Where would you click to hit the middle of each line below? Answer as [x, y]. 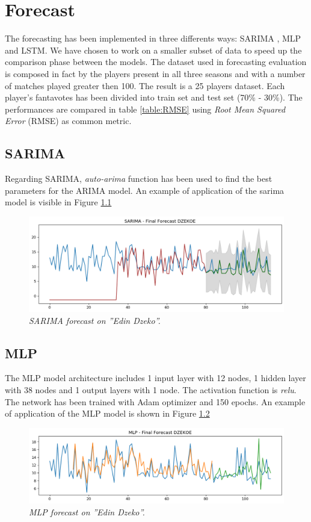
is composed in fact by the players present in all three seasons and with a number [155, 73]
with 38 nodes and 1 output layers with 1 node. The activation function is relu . [151, 390]
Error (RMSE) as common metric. [68, 121]
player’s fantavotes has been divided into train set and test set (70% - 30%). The [154, 97]
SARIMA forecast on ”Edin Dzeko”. [95, 320]
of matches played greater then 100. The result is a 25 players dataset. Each [145, 85]
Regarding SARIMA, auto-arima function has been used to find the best [139, 179]
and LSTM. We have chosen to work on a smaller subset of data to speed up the [153, 50]
